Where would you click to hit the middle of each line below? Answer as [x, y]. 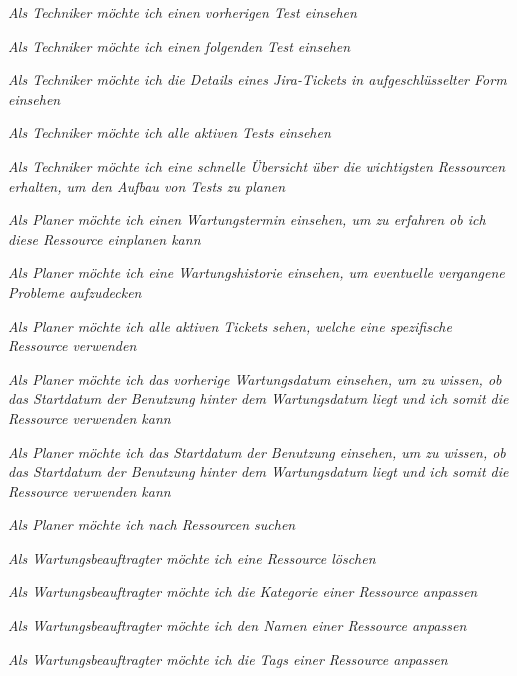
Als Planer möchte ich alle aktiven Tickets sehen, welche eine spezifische [230, 325]
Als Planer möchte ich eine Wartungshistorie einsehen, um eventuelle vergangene [256, 272]
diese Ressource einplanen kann [104, 238]
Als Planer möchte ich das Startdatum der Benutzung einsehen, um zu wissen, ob [257, 451]
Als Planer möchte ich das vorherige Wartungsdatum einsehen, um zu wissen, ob [255, 378]
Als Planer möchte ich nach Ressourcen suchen [152, 524]
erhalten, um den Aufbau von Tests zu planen [147, 185]
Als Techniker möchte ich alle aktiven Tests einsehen [169, 132]
